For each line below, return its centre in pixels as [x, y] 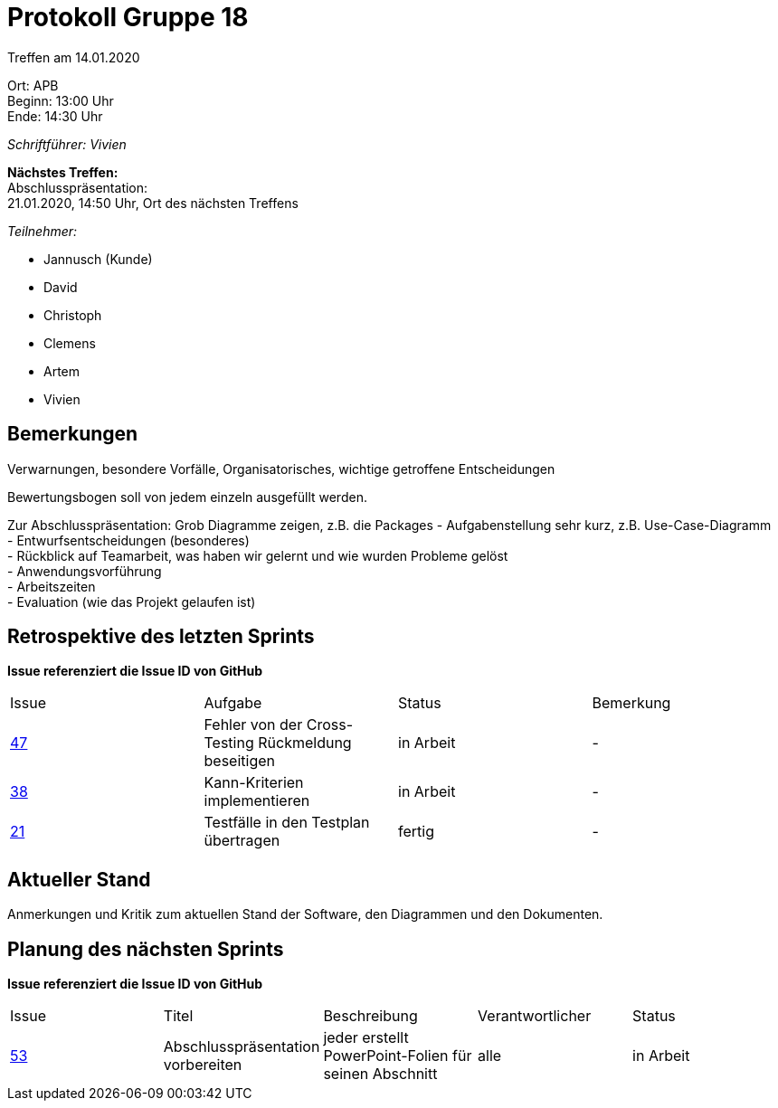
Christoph [73, 315]
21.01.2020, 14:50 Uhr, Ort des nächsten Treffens [153, 203]
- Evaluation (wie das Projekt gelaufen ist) [132, 601]
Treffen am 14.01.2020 [74, 57]
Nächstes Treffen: [63, 172]
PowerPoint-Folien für [398, 1056]
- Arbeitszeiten [52, 586]
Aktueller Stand [79, 879]
